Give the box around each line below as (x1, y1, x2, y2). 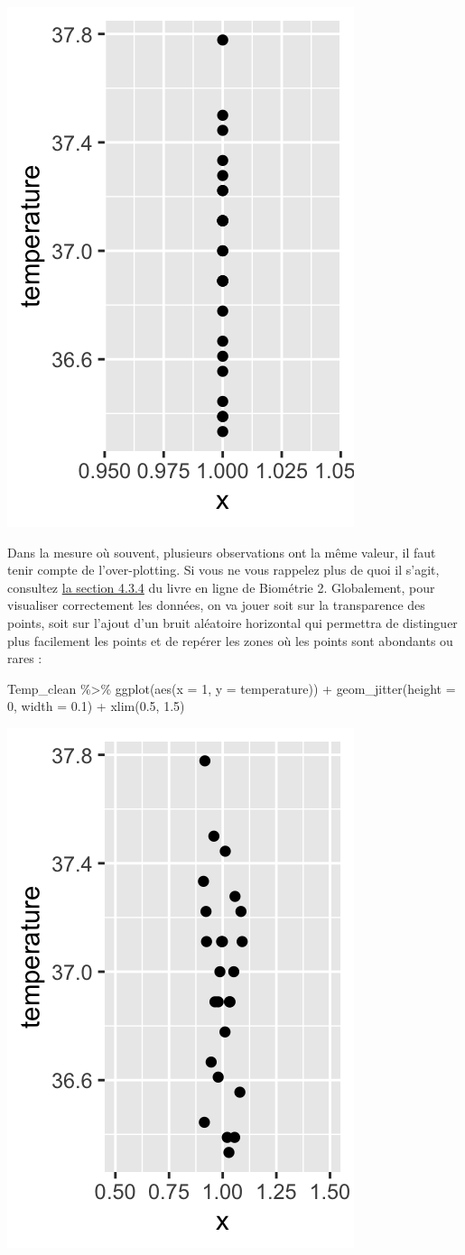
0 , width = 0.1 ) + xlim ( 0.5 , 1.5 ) (7, 697, 185, 715)
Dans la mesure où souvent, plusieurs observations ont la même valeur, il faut (7, 542, 436, 561)
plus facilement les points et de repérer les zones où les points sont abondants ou (7, 631, 453, 650)
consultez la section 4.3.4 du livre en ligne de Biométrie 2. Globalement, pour (7, 577, 435, 596)
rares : (7, 649, 42, 668)
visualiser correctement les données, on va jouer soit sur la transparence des (7, 595, 425, 614)
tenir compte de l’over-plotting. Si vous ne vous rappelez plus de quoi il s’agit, (7, 560, 440, 579)
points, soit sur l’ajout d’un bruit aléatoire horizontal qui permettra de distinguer (7, 613, 458, 632)
